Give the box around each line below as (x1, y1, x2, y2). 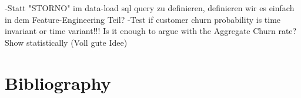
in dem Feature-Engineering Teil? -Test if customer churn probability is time (5, 13, 281, 25)
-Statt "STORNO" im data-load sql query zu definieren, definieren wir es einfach (5, 2, 295, 13)
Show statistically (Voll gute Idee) (5, 36, 128, 48)
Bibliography (5, 70, 111, 94)
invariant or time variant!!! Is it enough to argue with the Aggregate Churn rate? (5, 25, 297, 37)
